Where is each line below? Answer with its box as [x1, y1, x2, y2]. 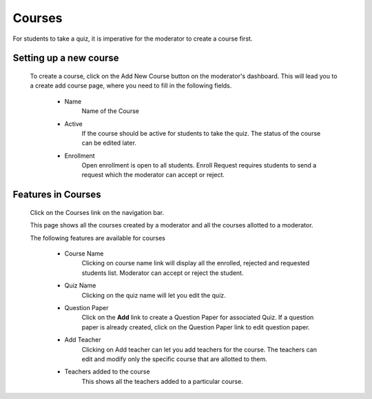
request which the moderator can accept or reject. [81, 171, 225, 179]
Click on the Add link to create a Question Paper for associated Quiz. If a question [81, 314, 314, 322]
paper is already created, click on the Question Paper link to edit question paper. [81, 323, 310, 331]
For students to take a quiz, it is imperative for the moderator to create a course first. [12, 34, 253, 43]
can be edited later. [81, 139, 137, 147]
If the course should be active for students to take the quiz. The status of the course [81, 129, 321, 137]
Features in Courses [12, 189, 101, 201]
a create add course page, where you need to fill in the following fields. [30, 81, 232, 90]
